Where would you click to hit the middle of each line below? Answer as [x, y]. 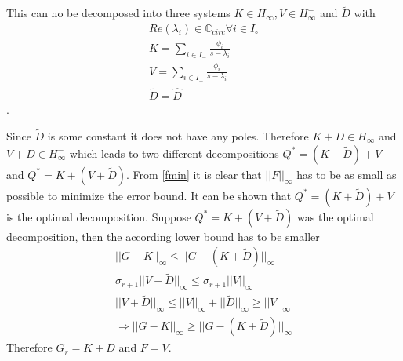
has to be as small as [347, 174]
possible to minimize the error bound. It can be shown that [149, 195]
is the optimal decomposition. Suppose [99, 216]
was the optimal [336, 216]
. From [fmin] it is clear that [194, 174]
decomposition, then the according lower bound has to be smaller [163, 236]
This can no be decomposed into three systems [118, 13]
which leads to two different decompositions [174, 153]
